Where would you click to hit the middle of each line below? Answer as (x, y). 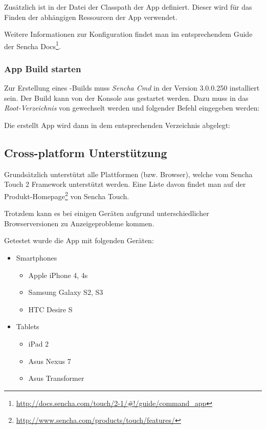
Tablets (28, 326)
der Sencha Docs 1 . (32, 45)
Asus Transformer (56, 378)
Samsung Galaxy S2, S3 (66, 292)
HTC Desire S (50, 309)
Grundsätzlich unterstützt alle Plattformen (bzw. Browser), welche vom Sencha (128, 174)
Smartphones (37, 258)
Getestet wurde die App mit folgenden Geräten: (79, 240)
